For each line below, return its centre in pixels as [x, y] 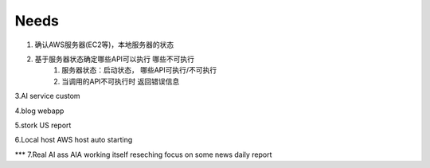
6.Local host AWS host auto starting [74, 140]
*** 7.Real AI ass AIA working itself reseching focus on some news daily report [143, 154]
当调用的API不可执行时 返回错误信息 [121, 81]
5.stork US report [43, 125]
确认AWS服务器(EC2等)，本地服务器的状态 [104, 45]
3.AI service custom [47, 96]
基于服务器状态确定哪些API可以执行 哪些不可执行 [115, 59]
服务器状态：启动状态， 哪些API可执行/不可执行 [139, 70]
